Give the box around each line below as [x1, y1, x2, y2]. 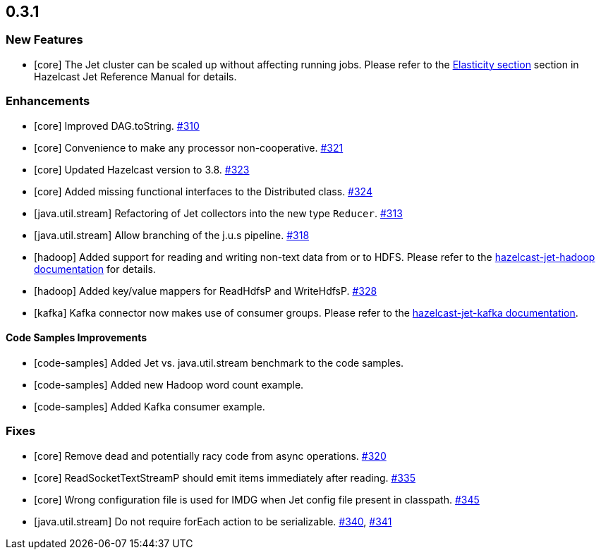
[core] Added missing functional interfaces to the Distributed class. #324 [34, 185, 372, 197]
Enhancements [6, 94, 90, 109]
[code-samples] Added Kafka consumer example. [34, 400, 265, 413]
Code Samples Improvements [6, 331, 147, 344]
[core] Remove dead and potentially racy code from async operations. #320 [34, 449, 387, 462]
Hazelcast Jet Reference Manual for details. [34, 70, 237, 83]
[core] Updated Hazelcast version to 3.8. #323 [34, 163, 250, 176]
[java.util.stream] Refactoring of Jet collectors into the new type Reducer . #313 [34, 207, 403, 219]
